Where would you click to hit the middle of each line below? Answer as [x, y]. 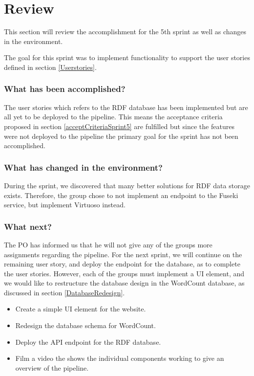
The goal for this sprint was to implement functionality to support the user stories [127, 57]
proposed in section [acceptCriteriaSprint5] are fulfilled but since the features [119, 126]
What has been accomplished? [65, 89]
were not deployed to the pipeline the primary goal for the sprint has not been [121, 136]
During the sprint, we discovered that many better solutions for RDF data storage [127, 185]
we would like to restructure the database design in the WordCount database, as [124, 283]
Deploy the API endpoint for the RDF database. [88, 342]
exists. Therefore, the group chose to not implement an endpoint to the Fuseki [121, 195]
